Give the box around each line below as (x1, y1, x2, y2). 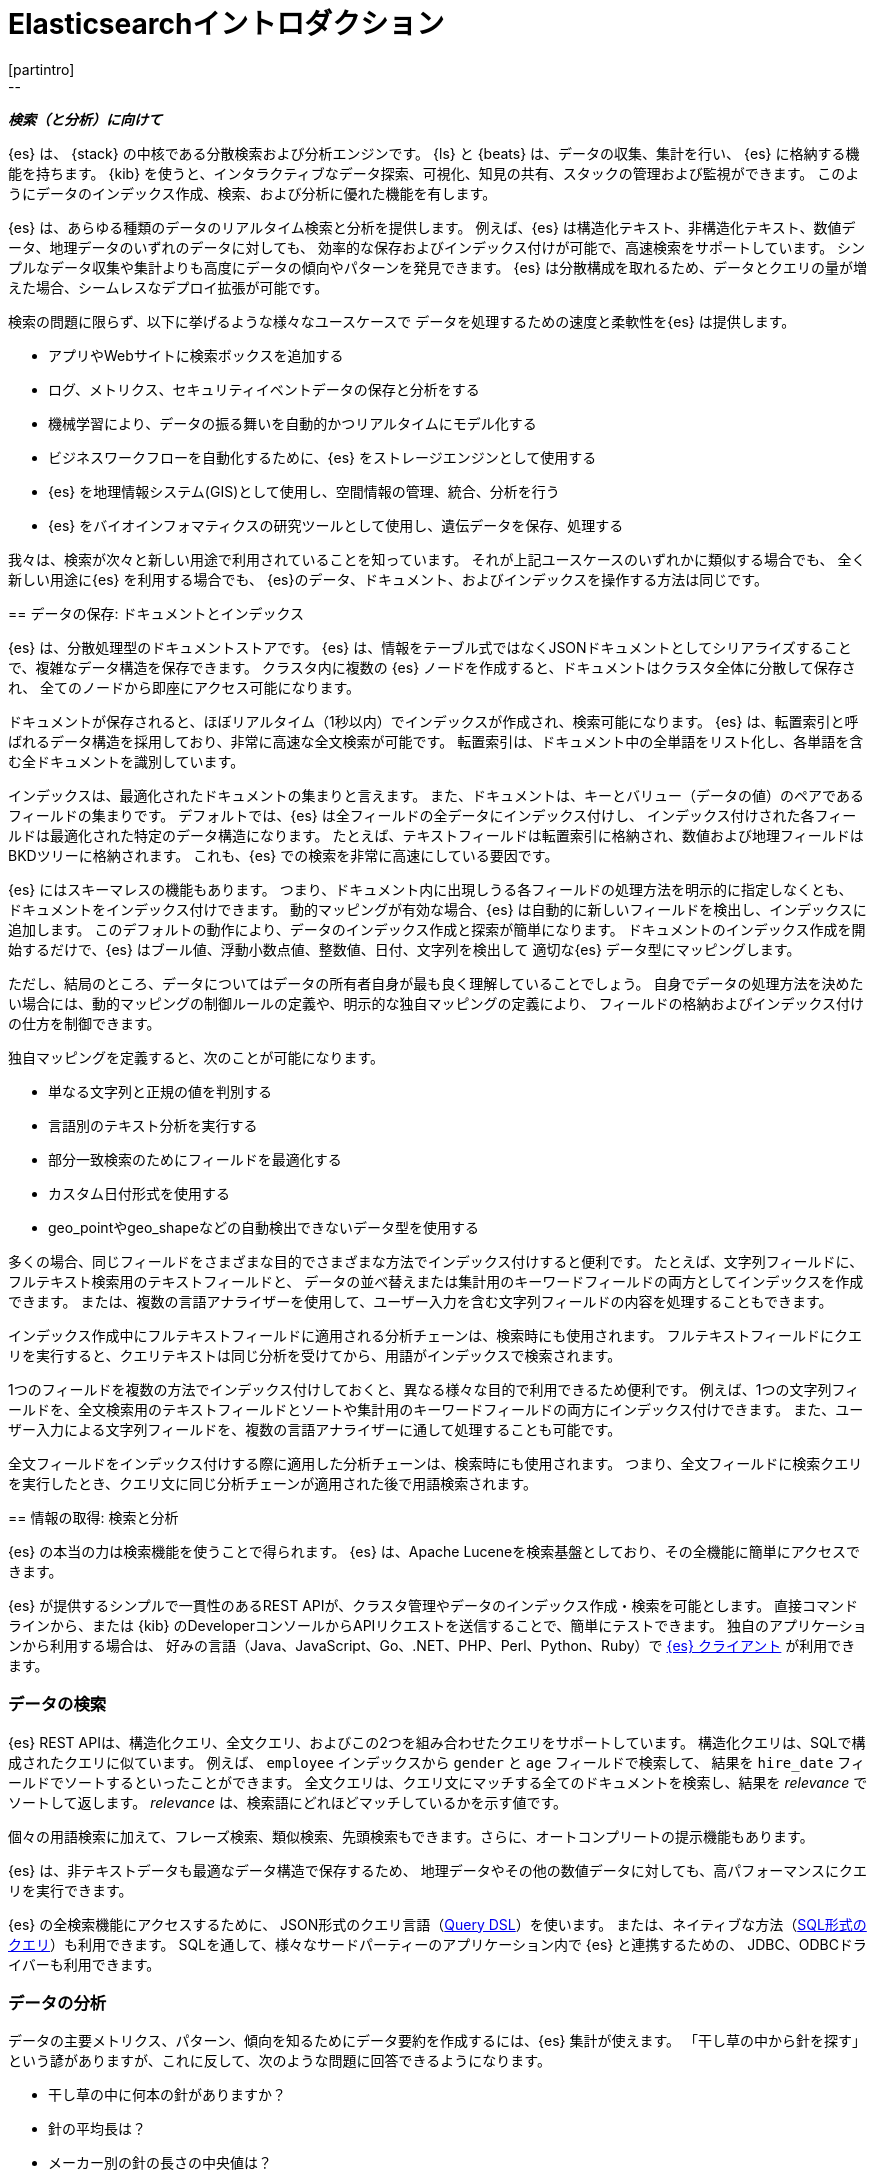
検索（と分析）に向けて (8, 110, 162, 128)
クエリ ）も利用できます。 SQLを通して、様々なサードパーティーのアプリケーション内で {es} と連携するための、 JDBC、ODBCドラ (8, 1935, 867, 1953)
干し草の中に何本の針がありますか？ (48, 2086, 286, 2104)
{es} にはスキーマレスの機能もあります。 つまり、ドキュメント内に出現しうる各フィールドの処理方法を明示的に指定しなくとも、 (8, 880, 853, 898)
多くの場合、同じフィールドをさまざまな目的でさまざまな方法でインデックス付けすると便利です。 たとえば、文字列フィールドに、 (8, 1252, 864, 1270)
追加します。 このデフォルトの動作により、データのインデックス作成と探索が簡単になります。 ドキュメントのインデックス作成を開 (8, 920, 866, 938)
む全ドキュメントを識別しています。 (8, 752, 245, 770)
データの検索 (8, 1694, 107, 1715)
